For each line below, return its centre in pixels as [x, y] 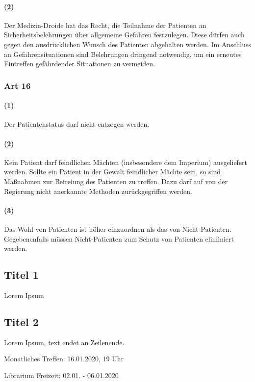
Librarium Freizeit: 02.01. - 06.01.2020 [61, 375]
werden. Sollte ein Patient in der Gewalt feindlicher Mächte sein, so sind [113, 172]
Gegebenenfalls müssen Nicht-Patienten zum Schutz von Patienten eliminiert [119, 238]
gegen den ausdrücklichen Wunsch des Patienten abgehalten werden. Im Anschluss [127, 44]
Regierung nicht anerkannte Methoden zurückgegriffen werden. [98, 191]
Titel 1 [21, 275]
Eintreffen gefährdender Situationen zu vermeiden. [79, 64]
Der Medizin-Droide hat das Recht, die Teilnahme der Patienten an [105, 25]
